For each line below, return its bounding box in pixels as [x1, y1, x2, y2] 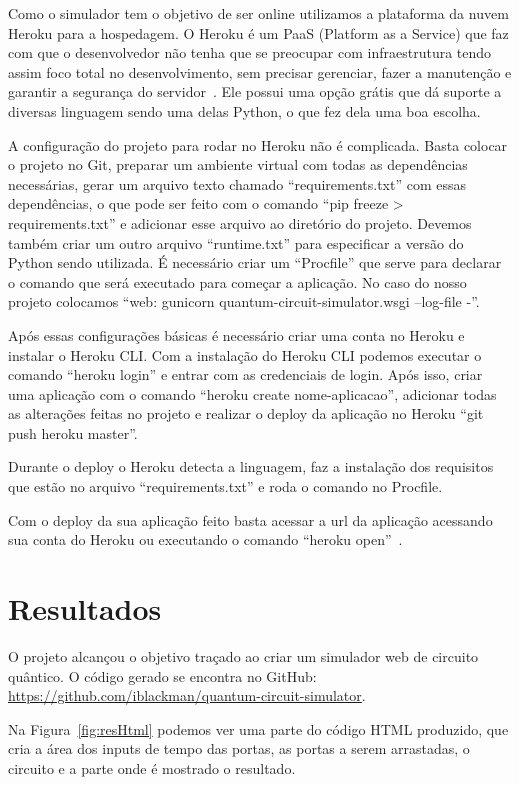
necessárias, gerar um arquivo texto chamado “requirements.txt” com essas [8, 173, 467, 194]
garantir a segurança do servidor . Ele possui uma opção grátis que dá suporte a [8, 81, 502, 102]
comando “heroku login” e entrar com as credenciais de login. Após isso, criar [8, 364, 483, 385]
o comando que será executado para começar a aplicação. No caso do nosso [8, 271, 467, 292]
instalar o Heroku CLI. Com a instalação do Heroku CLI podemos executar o [8, 344, 482, 365]
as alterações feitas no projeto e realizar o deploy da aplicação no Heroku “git [8, 403, 484, 424]
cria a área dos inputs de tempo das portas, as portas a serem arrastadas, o [8, 738, 470, 759]
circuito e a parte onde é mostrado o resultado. [8, 757, 296, 778]
